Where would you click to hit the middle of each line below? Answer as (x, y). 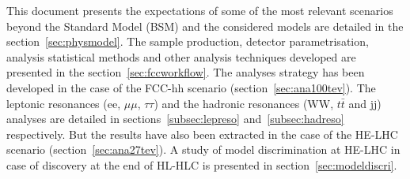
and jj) (365, 103)
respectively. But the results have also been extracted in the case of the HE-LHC (202, 134)
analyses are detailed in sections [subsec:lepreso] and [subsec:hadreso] (175, 119)
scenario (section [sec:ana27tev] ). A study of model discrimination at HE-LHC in (203, 149)
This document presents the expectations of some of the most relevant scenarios (200, 10)
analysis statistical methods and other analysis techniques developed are (181, 56)
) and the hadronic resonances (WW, (244, 103)
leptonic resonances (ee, (64, 103)
